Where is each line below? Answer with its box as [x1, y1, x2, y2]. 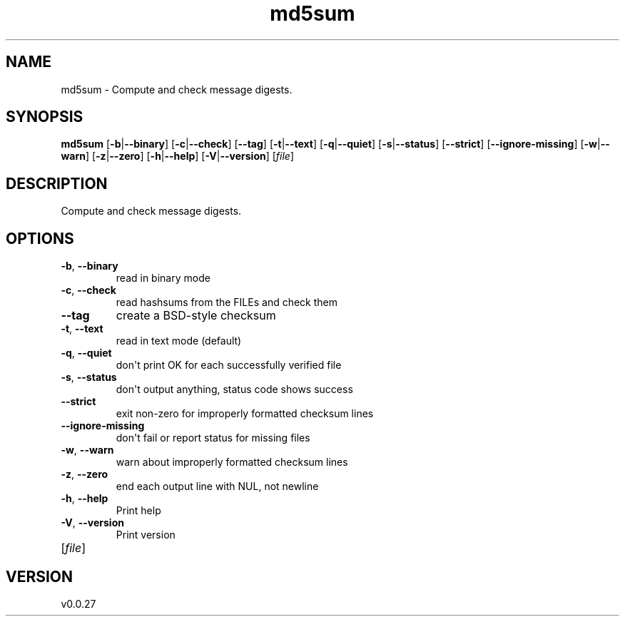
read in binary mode [116, 272, 210, 285]
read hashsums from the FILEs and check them [116, 296, 338, 309]
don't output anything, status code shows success [116, 383, 353, 396]
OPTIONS [6, 229, 74, 248]
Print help [116, 504, 161, 517]
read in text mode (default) [116, 335, 242, 347]
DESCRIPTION [6, 174, 108, 193]
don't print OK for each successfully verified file [116, 359, 342, 372]
